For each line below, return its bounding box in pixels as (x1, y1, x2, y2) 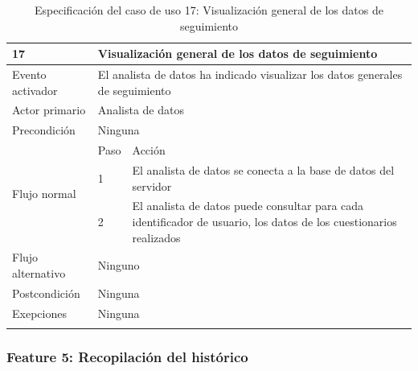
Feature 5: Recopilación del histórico (6, 347, 248, 367)
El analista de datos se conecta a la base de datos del (132, 162, 395, 178)
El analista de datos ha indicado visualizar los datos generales (97, 66, 403, 83)
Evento (12, 66, 47, 83)
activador (12, 81, 58, 98)
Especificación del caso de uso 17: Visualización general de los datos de (35, 2, 383, 18)
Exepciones (12, 304, 67, 321)
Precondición (12, 122, 76, 138)
